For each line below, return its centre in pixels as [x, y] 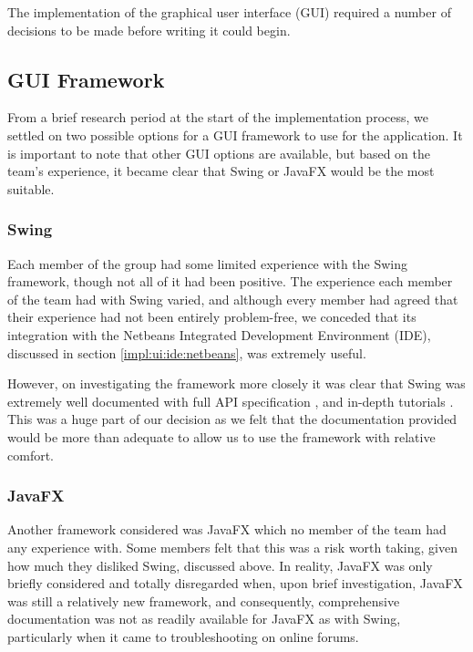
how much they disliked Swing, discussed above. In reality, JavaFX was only [220, 565]
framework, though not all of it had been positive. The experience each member [230, 281]
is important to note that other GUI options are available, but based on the [219, 153]
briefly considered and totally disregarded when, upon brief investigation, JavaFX [235, 583]
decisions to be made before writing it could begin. [149, 30]
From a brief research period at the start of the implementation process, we [218, 117]
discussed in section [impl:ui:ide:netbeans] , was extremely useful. [187, 352]
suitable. [31, 188]
